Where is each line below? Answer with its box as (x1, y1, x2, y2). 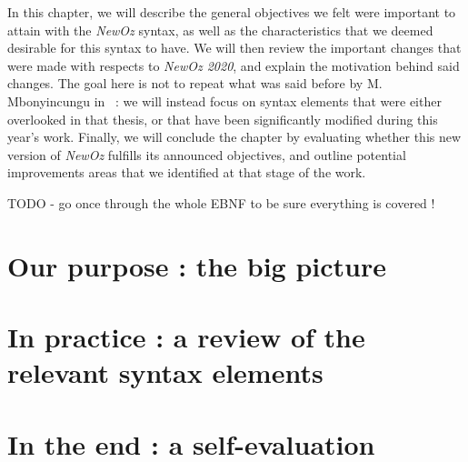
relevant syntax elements (7, 354, 324, 391)
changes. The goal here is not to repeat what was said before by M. (7, 74, 383, 93)
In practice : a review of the (7, 318, 365, 356)
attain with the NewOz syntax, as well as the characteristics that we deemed (7, 20, 433, 39)
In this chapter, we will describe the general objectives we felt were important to (7, 3, 456, 21)
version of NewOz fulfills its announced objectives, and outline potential (7, 145, 406, 164)
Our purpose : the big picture (7, 246, 386, 284)
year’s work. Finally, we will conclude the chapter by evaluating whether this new (7, 127, 462, 146)
